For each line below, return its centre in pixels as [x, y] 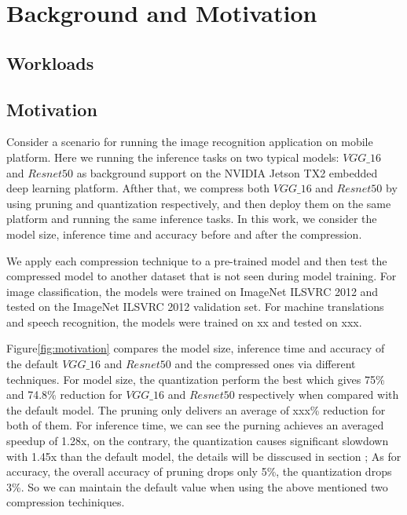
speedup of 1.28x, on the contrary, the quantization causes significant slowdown [198, 441]
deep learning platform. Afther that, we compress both [138, 188]
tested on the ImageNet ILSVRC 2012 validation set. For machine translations [195, 307]
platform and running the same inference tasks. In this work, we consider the [192, 219]
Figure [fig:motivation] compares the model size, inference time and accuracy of [196, 348]
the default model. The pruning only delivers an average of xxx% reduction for [196, 409]
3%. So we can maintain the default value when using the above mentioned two [197, 486]
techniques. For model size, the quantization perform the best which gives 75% [196, 379]
